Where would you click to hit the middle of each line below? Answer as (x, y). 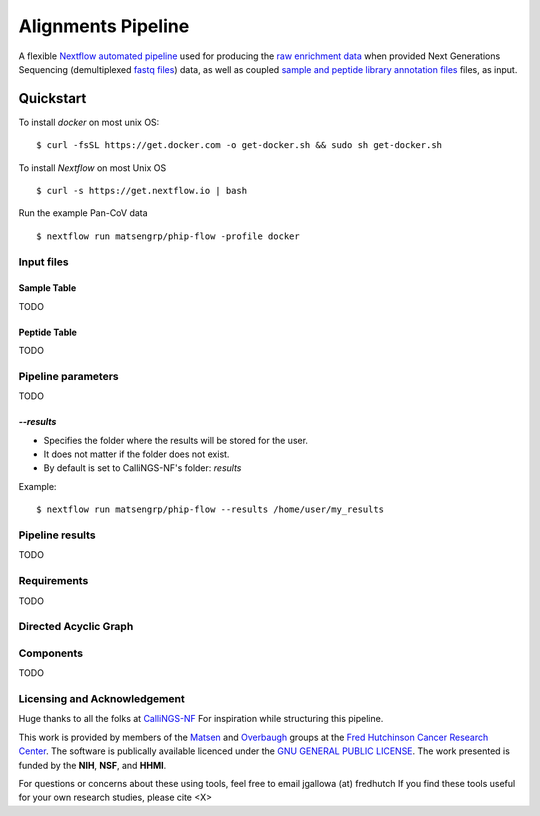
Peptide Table (47, 332)
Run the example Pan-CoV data (83, 213)
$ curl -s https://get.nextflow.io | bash (142, 191)
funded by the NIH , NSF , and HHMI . (92, 765)
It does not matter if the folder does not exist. (136, 454)
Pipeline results (57, 535)
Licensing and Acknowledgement (101, 698)
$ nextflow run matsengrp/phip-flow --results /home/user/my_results (210, 509)
